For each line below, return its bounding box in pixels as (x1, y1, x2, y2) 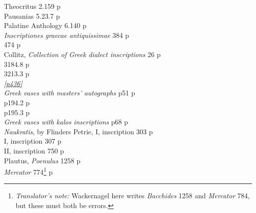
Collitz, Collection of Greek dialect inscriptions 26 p (4, 49, 161, 59)
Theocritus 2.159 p (4, 1, 61, 11)
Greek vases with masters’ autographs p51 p (4, 88, 135, 98)
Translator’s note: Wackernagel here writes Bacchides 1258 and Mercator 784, (15, 190, 250, 201)
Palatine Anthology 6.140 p (4, 20, 87, 30)
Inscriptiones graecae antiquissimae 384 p (4, 30, 129, 40)
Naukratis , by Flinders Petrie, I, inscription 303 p (4, 126, 153, 136)
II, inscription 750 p (4, 145, 64, 155)
